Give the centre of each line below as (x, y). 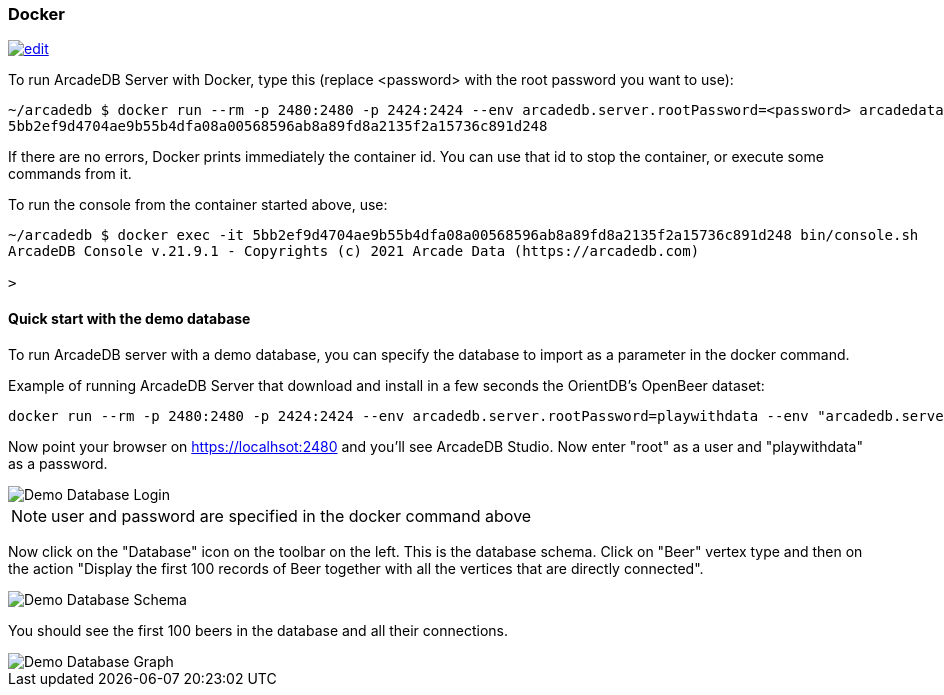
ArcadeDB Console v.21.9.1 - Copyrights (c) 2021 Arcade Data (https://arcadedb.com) (354, 251)
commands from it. (70, 174)
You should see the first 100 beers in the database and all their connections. (258, 630)
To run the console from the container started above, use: (198, 205)
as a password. (58, 463)
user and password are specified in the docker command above (291, 515)
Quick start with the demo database (129, 318)
